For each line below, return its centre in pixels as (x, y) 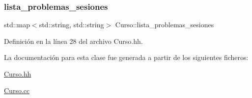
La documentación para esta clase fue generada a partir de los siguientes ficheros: (126, 57)
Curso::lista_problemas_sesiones (165, 25)
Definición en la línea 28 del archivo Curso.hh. (73, 41)
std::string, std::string (71, 25)
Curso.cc (17, 90)
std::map (17, 25)
